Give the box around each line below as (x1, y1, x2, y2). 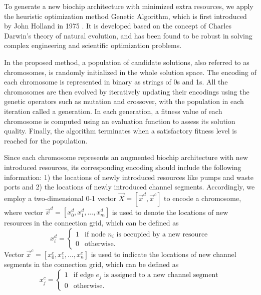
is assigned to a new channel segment (104, 271, 218, 279)
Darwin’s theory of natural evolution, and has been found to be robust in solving (4, 30, 252, 40)
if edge (73, 271, 94, 279)
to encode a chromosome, (164, 192, 241, 203)
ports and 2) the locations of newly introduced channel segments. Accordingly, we (4, 181, 255, 192)
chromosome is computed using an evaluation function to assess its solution (4, 115, 235, 126)
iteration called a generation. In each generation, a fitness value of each (4, 105, 222, 116)
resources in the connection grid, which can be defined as (4, 217, 179, 228)
